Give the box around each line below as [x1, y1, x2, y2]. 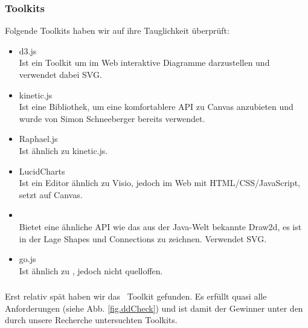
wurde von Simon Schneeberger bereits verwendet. [19, 112, 205, 124]
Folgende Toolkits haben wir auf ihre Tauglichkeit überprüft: [5, 24, 229, 37]
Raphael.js [19, 132, 58, 145]
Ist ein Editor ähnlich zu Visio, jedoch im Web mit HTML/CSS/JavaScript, [19, 176, 300, 189]
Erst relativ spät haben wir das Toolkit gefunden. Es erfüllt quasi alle [5, 290, 267, 303]
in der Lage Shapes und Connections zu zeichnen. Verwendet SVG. [19, 232, 267, 245]
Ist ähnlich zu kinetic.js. [19, 144, 108, 156]
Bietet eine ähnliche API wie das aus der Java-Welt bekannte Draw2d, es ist [19, 220, 302, 233]
